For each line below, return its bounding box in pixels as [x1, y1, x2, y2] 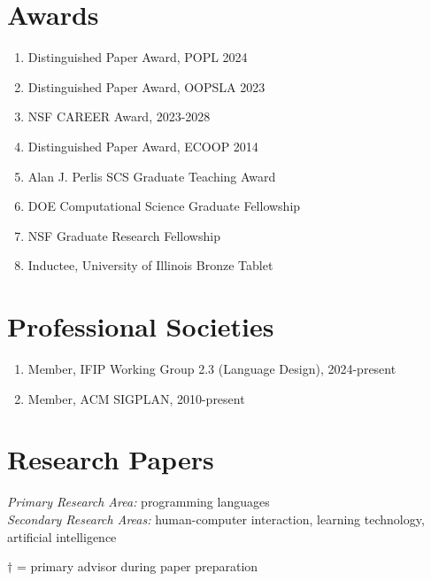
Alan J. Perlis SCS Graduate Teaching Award [27, 167, 276, 185]
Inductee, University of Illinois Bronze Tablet [27, 256, 273, 275]
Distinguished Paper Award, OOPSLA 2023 [27, 77, 266, 96]
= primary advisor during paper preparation [16, 557, 258, 576]
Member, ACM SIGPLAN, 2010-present [27, 389, 245, 407]
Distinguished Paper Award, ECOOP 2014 [27, 136, 258, 155]
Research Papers [7, 441, 214, 477]
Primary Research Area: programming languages [7, 492, 270, 511]
